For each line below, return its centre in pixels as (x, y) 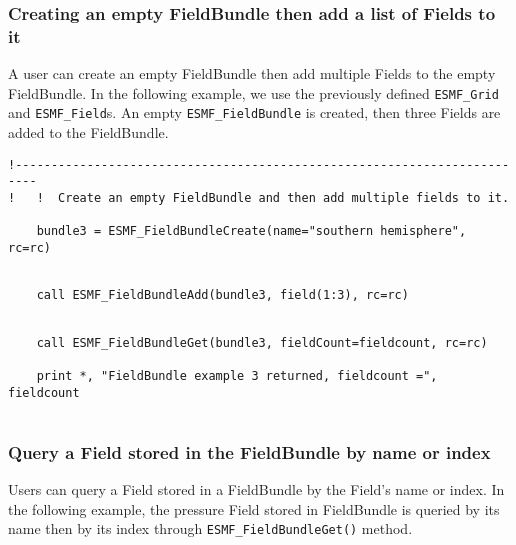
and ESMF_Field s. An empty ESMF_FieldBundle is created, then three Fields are (254, 112)
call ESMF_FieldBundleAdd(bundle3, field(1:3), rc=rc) (222, 295)
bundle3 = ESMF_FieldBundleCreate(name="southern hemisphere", (251, 231)
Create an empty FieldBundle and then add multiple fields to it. (284, 197)
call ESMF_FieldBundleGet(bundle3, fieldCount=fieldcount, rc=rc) (262, 342)
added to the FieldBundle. (88, 132)
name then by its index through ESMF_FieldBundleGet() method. (210, 528)
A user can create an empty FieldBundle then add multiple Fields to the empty (252, 73)
